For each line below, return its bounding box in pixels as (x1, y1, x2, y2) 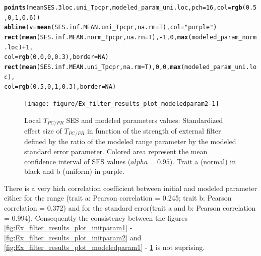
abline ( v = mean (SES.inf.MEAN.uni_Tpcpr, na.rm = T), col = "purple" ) (4, 24, 217, 31)
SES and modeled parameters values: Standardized (66, 114, 223, 125)
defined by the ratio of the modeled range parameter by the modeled (24, 136, 236, 147)
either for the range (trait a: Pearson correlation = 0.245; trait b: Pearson (4, 193, 232, 203)
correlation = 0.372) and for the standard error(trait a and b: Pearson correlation (4, 203, 256, 213)
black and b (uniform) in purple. (24, 166, 124, 176)
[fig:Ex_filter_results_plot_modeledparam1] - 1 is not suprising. (4, 242, 205, 252)
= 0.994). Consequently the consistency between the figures (4, 212, 187, 223)
